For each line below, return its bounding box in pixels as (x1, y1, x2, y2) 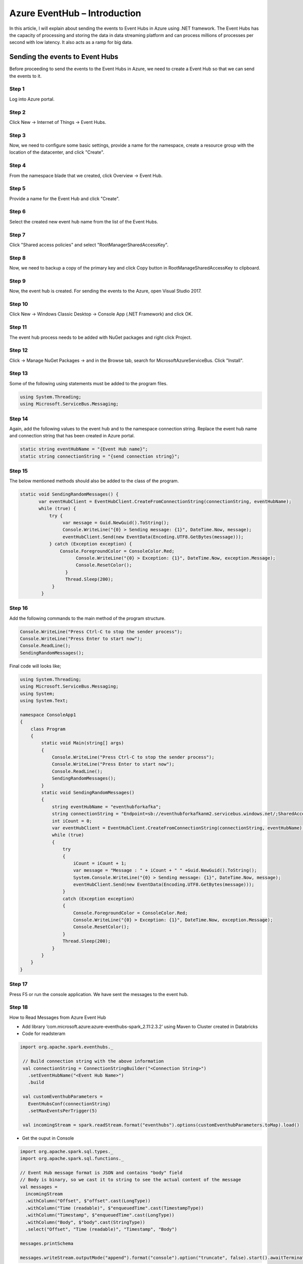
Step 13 (9, 370, 28, 377)
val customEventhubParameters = (23, 1094, 103, 1100)
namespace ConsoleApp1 (20, 712, 76, 717)
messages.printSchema (20, 1240, 74, 1246)
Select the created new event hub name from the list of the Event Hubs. (9, 218, 159, 224)
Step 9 (9, 277, 26, 284)
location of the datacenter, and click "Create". (9, 149, 105, 155)
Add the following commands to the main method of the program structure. (9, 615, 166, 621)
